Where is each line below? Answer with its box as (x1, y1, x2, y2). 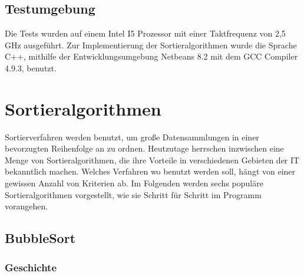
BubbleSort (5, 229, 76, 247)
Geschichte (5, 259, 57, 274)
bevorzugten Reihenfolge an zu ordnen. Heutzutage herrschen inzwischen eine (5, 142, 284, 155)
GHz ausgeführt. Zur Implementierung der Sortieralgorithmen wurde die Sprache (5, 38, 297, 51)
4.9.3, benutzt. (5, 61, 57, 74)
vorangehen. (5, 200, 48, 212)
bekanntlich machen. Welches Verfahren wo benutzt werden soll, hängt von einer (5, 165, 296, 178)
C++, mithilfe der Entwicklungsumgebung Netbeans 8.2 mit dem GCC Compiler (5, 50, 298, 63)
